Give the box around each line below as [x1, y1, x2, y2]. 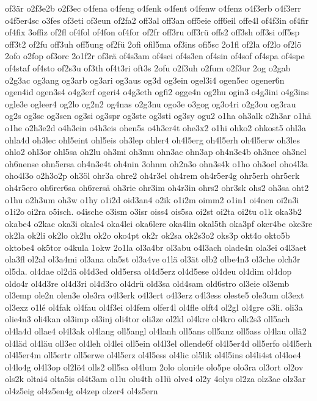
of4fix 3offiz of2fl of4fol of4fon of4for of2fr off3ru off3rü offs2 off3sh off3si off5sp [5, 26, 300, 38]
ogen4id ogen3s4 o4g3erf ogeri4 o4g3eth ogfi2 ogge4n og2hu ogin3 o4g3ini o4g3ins [5, 85, 309, 98]
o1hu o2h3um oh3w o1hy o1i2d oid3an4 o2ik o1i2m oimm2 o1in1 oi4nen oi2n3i [5, 193, 299, 206]
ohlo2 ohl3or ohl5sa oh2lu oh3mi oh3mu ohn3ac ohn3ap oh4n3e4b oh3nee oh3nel [5, 145, 307, 158]
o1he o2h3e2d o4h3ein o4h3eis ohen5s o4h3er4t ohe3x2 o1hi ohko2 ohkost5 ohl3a [5, 121, 306, 134]
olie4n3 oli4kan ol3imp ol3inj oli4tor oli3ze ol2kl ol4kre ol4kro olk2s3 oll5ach [5, 312, 290, 325]
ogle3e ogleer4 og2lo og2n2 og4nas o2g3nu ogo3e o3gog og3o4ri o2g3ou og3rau [5, 97, 296, 110]
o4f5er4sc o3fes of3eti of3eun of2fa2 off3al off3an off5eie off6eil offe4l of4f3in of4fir [5, 13, 309, 26]
